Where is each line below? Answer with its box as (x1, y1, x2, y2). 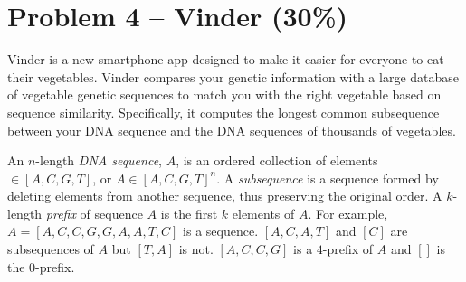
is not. (178, 240, 214, 258)
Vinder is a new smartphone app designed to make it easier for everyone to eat (7, 50, 444, 69)
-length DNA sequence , (35, 151, 162, 170)
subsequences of (7, 240, 94, 258)
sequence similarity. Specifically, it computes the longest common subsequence (7, 102, 440, 121)
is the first (160, 203, 218, 222)
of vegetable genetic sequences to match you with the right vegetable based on (7, 85, 442, 104)
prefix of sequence (45, 203, 143, 222)
